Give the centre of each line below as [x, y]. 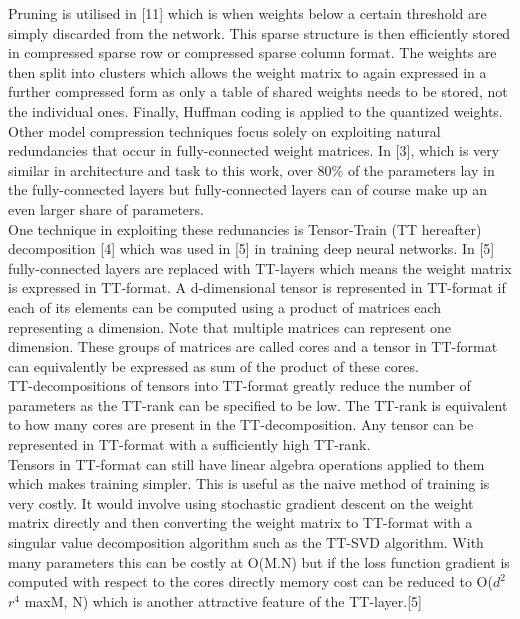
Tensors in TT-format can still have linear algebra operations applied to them [246, 463]
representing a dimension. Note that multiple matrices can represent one [230, 326]
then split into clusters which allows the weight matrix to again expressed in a [247, 71]
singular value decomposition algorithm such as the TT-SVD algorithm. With [246, 542]
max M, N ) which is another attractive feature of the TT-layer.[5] [223, 600]
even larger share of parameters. [106, 208]
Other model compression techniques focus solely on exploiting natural [224, 130]
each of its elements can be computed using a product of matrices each [225, 306]
